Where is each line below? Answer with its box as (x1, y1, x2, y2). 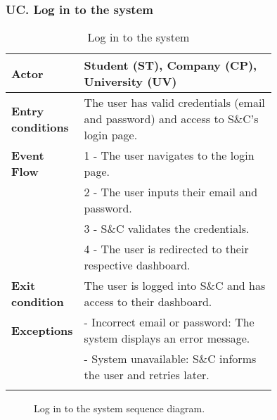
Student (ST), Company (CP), (84, 57, 257, 74)
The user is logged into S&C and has (84, 277, 266, 294)
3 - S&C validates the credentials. (84, 220, 250, 237)
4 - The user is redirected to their (84, 241, 249, 257)
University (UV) (84, 73, 177, 90)
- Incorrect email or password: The (84, 314, 255, 331)
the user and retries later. (84, 367, 210, 383)
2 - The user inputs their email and (84, 184, 258, 201)
